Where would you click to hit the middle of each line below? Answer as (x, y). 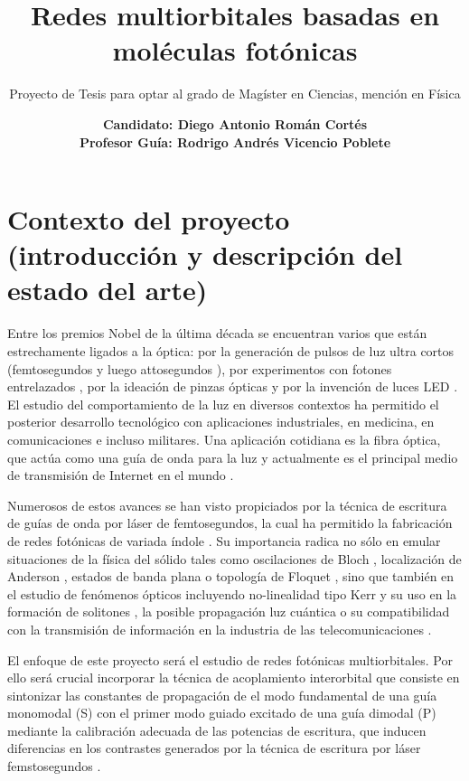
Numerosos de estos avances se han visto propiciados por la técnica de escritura (227, 505)
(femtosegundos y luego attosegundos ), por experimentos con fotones (200, 368)
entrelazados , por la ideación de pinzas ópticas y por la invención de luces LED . (233, 386)
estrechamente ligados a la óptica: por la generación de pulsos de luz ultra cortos (231, 351)
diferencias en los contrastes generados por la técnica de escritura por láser (214, 748)
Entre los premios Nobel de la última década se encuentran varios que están (217, 333)
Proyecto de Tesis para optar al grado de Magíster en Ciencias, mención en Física (235, 94)
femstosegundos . (54, 766)
